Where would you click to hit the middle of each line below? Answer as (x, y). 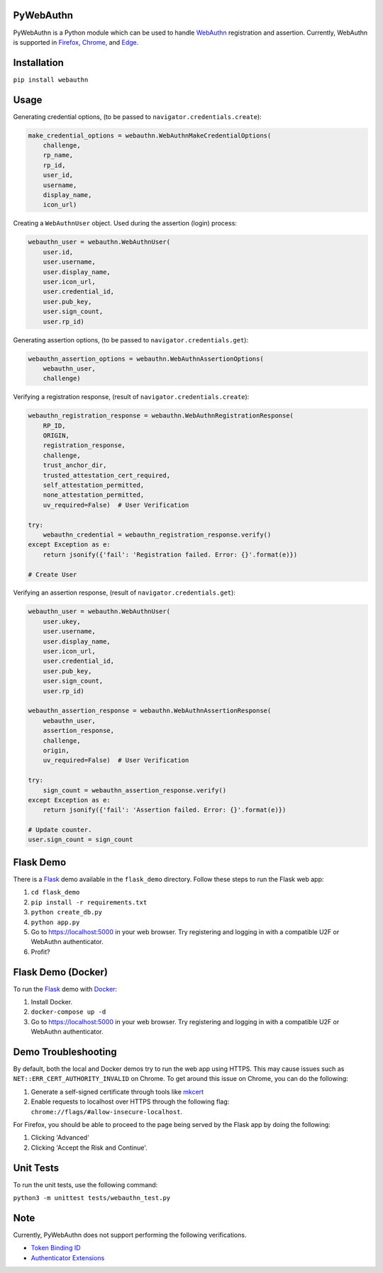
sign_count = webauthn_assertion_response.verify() (135, 790)
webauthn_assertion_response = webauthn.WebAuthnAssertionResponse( (150, 711)
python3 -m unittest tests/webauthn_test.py (92, 1198)
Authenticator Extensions (68, 1257)
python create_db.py (67, 912)
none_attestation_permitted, (94, 495)
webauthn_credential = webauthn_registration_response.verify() (157, 534)
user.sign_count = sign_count (81, 840)
